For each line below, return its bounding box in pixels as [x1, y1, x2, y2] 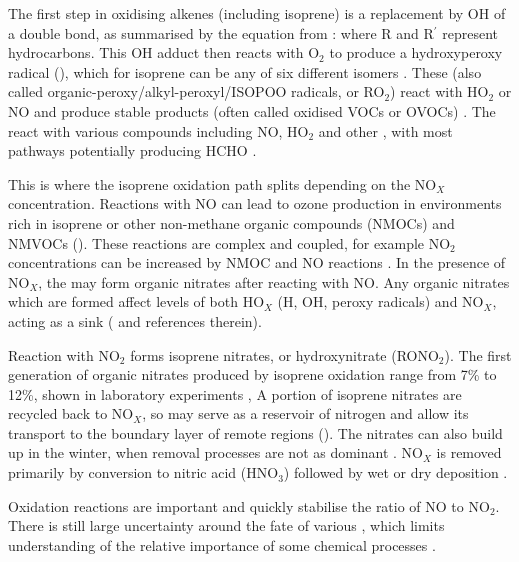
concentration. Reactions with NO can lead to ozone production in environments [8, 193, 502, 214]
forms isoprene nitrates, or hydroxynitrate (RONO [130, 344, 439, 365]
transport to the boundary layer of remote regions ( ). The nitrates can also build [8, 422, 503, 443]
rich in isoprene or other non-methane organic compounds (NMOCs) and [8, 212, 455, 233]
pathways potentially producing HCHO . [8, 140, 257, 161]
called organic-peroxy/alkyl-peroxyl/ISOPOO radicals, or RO [8, 81, 385, 102]
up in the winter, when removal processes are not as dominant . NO [8, 442, 423, 463]
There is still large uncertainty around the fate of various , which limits [8, 515, 445, 536]
